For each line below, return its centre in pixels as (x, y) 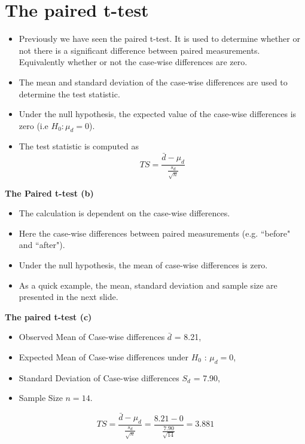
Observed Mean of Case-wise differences (92, 337)
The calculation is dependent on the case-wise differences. (124, 213)
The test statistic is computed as (79, 146)
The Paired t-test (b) (49, 193)
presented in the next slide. (68, 297)
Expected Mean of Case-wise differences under (103, 356)
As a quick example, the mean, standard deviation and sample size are (148, 285)
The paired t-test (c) (48, 316)
